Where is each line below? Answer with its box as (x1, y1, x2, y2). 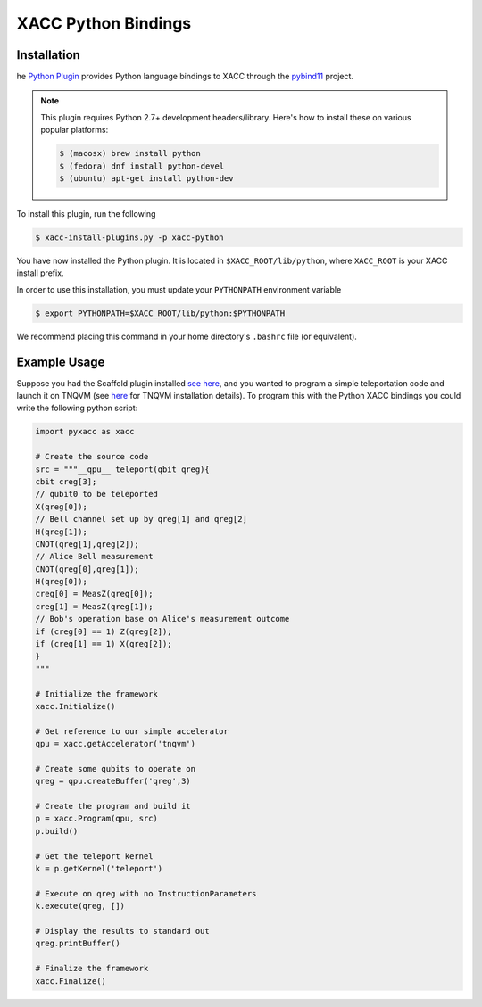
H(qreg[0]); (35, 576, 88, 587)
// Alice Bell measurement (35, 551, 154, 562)
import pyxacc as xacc (35, 426, 135, 437)
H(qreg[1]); (35, 526, 88, 537)
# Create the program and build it (35, 801, 191, 812)
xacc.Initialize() (35, 701, 116, 711)
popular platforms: (40, 125, 109, 136)
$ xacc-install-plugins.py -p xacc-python (35, 232, 224, 243)
